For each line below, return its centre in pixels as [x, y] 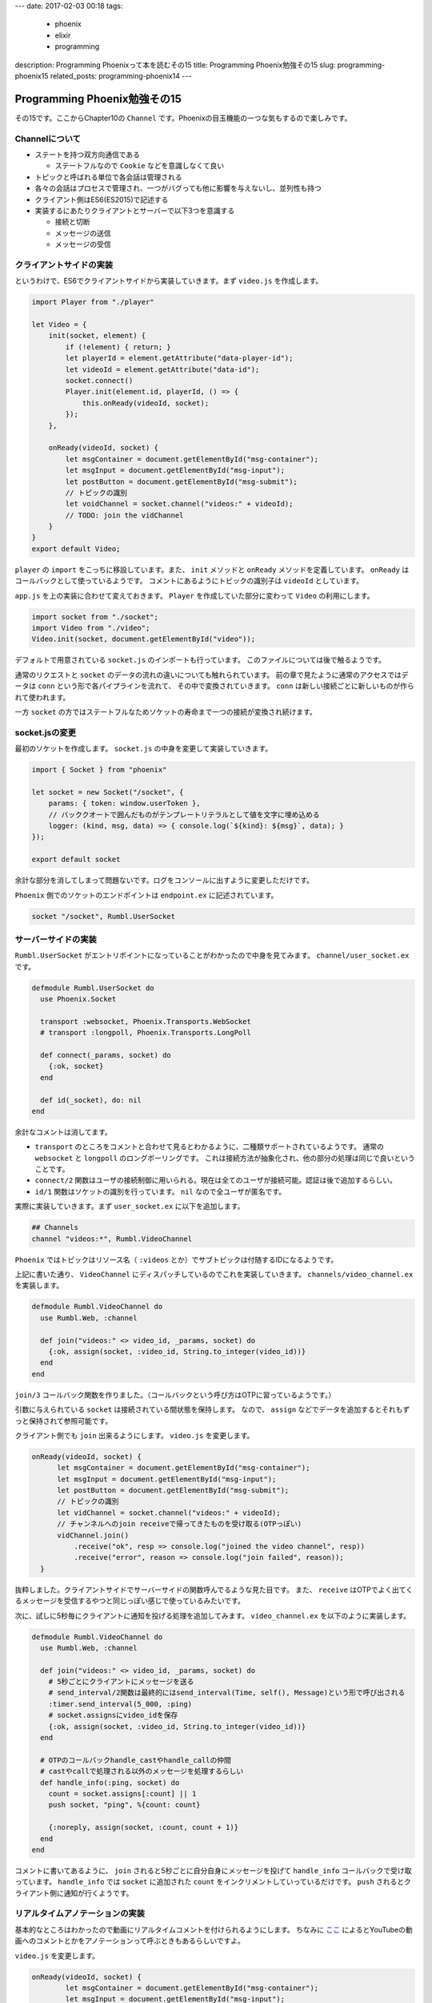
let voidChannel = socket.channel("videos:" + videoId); [179, 504]
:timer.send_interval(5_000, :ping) [120, 1704]
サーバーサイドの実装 [56, 939]
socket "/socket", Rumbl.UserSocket [104, 916]
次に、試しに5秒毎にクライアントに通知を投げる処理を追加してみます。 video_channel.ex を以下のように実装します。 [213, 1615]
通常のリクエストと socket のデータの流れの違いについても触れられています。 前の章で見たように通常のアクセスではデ [212, 675]
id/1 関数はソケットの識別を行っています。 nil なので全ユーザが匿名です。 [160, 1191]
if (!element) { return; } [118, 347]
